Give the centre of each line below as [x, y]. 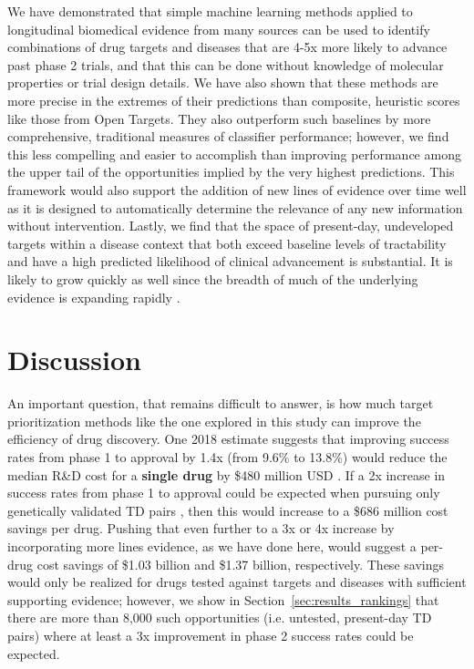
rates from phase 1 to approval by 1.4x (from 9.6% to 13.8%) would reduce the [227, 457]
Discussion [74, 360]
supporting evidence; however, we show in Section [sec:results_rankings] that [223, 599]
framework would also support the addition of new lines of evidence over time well [237, 189]
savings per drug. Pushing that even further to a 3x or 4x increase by [201, 528]
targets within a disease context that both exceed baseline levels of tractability [227, 243]
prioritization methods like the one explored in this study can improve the [214, 421]
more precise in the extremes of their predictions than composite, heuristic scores [234, 100]
